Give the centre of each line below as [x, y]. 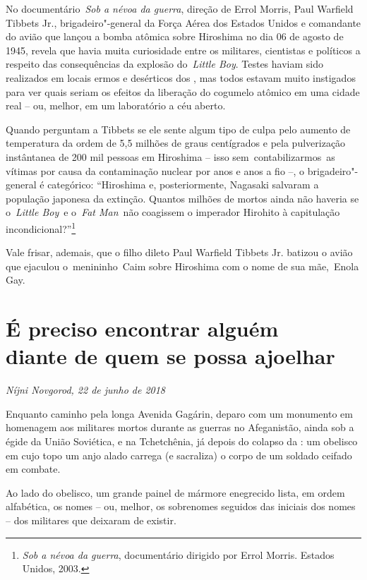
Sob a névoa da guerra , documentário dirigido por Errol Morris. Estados [178, 554]
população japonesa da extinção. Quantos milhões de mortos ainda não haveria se [182, 198]
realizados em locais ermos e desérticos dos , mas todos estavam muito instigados [181, 77]
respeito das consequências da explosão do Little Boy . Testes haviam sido [164, 64]
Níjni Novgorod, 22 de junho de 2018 [86, 390]
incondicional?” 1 [41, 227]
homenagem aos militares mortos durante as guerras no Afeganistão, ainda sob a [180, 427]
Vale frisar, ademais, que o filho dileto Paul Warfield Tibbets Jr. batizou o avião [179, 252]
